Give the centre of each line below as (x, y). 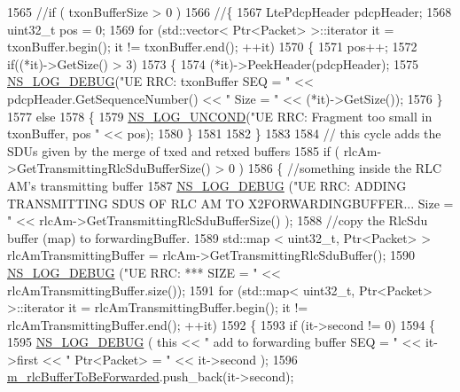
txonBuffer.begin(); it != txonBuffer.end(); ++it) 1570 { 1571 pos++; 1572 (212, 47)
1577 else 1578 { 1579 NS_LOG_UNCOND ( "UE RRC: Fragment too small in (220, 116)
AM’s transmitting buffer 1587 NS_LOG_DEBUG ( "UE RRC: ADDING (207, 185)
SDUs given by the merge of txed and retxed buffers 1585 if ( (173, 150)
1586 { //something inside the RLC (345, 168)
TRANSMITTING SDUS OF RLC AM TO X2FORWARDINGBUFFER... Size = (230, 203)
